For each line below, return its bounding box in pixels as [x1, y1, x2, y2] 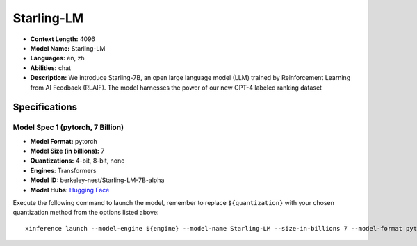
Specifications [13, 101, 78, 113]
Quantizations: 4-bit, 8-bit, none [30, 156, 125, 165]
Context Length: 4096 [30, 35, 96, 43]
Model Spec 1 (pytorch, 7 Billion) [13, 122, 124, 132]
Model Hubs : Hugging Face [30, 186, 110, 194]
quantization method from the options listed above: [13, 208, 159, 217]
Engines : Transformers [30, 166, 97, 174]
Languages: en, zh [30, 54, 85, 63]
